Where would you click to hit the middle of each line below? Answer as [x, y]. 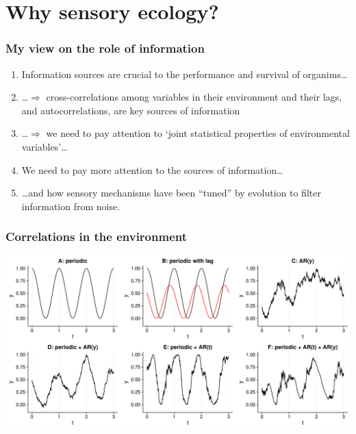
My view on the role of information [105, 48]
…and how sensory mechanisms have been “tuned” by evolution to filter [171, 193]
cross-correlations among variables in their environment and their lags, [194, 97]
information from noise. [71, 206]
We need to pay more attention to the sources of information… [152, 169]
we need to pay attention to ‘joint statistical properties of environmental [198, 133]
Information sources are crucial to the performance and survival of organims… [185, 74]
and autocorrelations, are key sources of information [131, 110]
